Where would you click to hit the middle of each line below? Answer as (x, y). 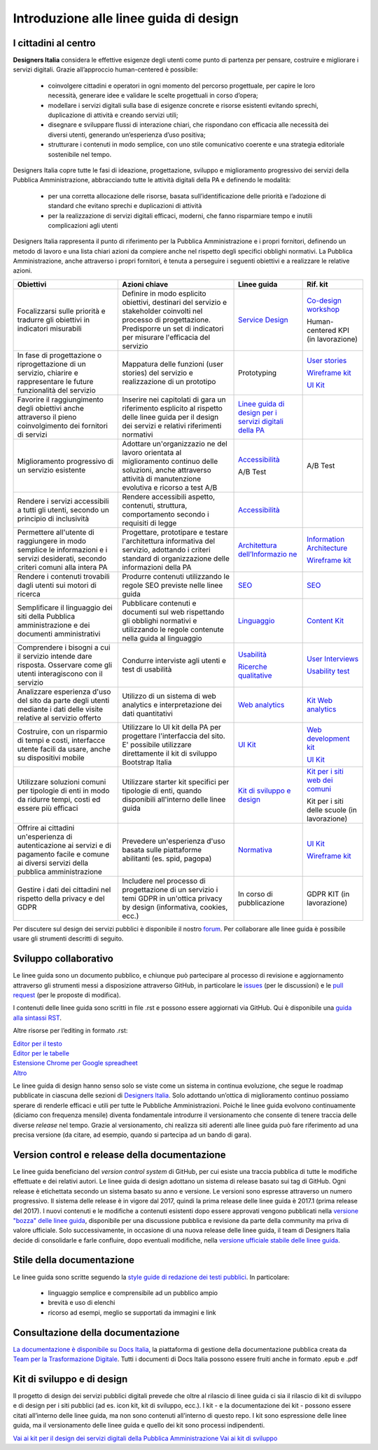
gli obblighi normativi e (160, 620)
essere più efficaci (48, 808)
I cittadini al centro (54, 43)
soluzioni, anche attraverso (167, 470)
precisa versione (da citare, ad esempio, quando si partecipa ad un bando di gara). (132, 1135)
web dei (320, 780)
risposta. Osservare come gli (64, 664)
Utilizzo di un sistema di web (169, 696)
